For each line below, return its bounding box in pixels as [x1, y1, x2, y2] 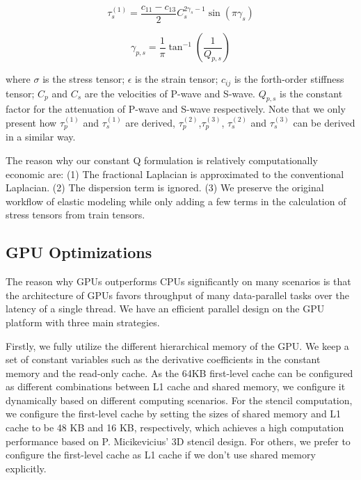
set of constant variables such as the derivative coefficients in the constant [6, 352, 321, 367]
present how [6, 115, 57, 129]
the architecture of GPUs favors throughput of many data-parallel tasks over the [6, 287, 349, 302]
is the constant [280, 86, 343, 100]
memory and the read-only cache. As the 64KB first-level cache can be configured [6, 365, 353, 380]
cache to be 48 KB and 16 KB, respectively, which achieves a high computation [6, 420, 344, 435]
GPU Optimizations [6, 241, 152, 263]
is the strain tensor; [135, 72, 218, 86]
